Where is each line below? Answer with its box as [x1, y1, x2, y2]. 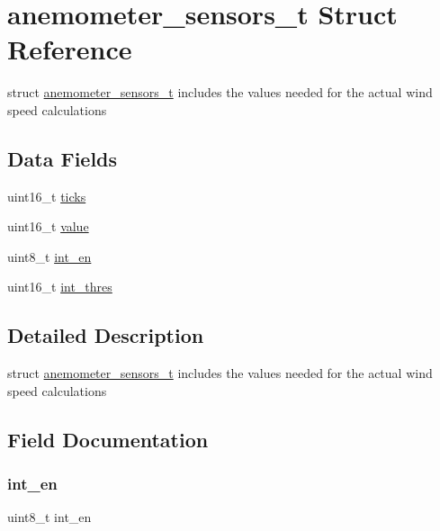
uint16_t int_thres [7, 277, 112, 296]
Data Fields [7, 144, 118, 172]
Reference [7, 31, 132, 67]
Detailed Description [7, 321, 204, 349]
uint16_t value [7, 217, 89, 236]
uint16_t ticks [7, 186, 86, 205]
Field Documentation [7, 425, 209, 453]
